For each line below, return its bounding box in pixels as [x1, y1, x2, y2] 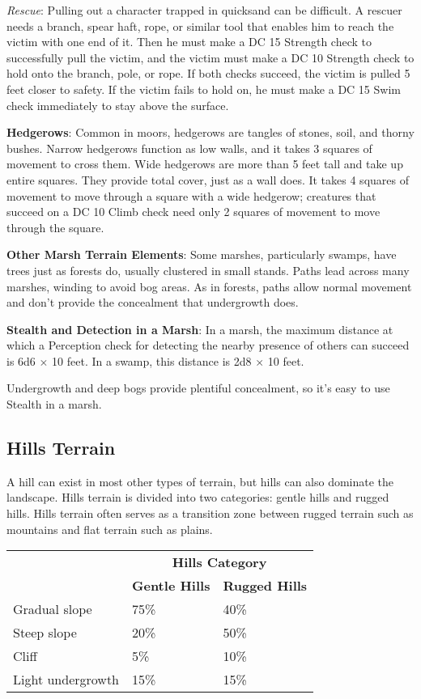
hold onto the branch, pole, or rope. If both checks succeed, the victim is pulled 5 [6, 65, 410, 82]
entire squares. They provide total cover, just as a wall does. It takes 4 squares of [6, 171, 409, 188]
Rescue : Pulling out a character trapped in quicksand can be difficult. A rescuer [6, 2, 402, 18]
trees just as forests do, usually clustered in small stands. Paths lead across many [6, 261, 410, 278]
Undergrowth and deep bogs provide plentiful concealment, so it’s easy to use [6, 379, 390, 396]
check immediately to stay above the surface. [6, 96, 229, 113]
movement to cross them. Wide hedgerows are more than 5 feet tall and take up [6, 155, 403, 172]
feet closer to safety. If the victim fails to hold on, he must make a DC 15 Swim [6, 80, 401, 97]
